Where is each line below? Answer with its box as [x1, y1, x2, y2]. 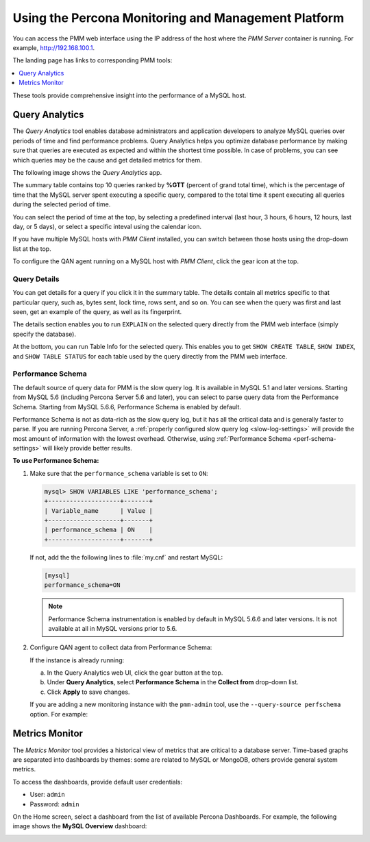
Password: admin [29, 799, 79, 808]
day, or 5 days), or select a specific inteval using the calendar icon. [12, 222, 202, 230]
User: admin [29, 791, 65, 799]
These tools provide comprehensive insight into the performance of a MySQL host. [12, 91, 247, 99]
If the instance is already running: [29, 655, 125, 664]
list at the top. [12, 244, 51, 253]
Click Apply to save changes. [47, 688, 130, 696]
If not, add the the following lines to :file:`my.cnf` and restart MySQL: [29, 553, 223, 562]
